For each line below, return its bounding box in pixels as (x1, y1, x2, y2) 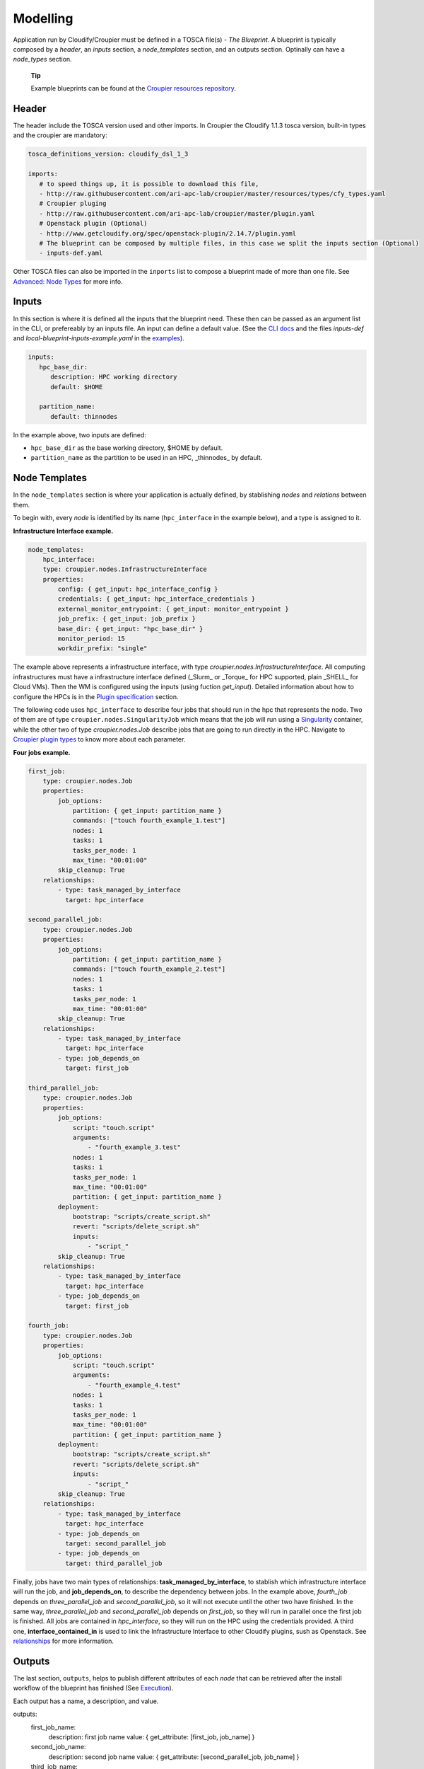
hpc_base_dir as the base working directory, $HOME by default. (30, 444, 223, 452)
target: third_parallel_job (64, 1559, 163, 1567)
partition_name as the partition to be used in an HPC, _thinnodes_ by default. (30, 454, 263, 462)
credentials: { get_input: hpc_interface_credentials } (57, 595, 256, 603)
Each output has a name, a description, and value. (13, 1697, 159, 1705)
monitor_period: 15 (57, 635, 125, 643)
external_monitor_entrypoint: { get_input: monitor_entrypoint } (57, 605, 289, 613)
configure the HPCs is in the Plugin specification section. (13, 692, 179, 701)
